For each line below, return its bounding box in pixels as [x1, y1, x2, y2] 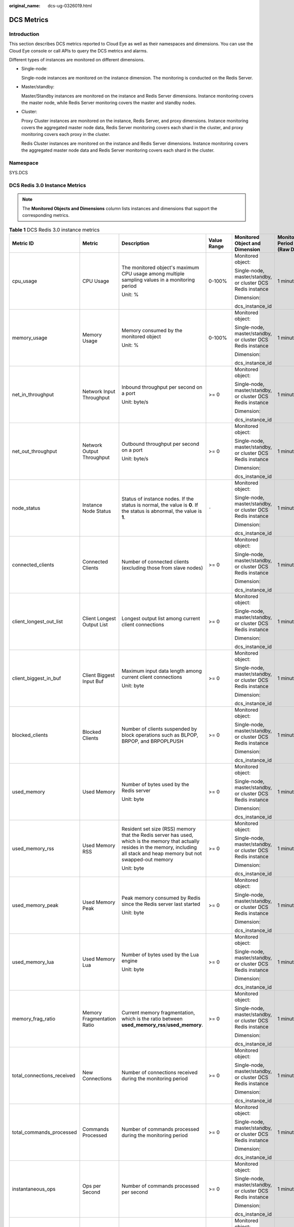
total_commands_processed [12, 1129, 77, 1136]
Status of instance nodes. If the [122, 495, 194, 502]
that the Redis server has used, [122, 831, 194, 838]
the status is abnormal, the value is [122, 507, 202, 514]
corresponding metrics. [22, 213, 70, 218]
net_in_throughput [12, 391, 54, 398]
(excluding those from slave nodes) [122, 564, 203, 571]
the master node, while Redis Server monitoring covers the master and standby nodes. [21, 100, 196, 106]
